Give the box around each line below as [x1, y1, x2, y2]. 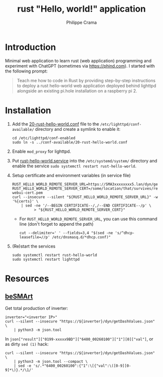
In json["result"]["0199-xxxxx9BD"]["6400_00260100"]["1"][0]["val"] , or [5, 336, 154, 341]
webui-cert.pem [12, 190, 43, 195]
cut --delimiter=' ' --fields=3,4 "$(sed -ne [19, 230, 113, 235]
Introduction [5, 41, 56, 53]
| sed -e [14, 363, 32, 368]
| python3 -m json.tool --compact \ [14, 359, 88, 364]
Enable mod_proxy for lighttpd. [12, 148, 71, 154]
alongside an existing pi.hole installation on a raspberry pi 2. [16, 88, 137, 93]
